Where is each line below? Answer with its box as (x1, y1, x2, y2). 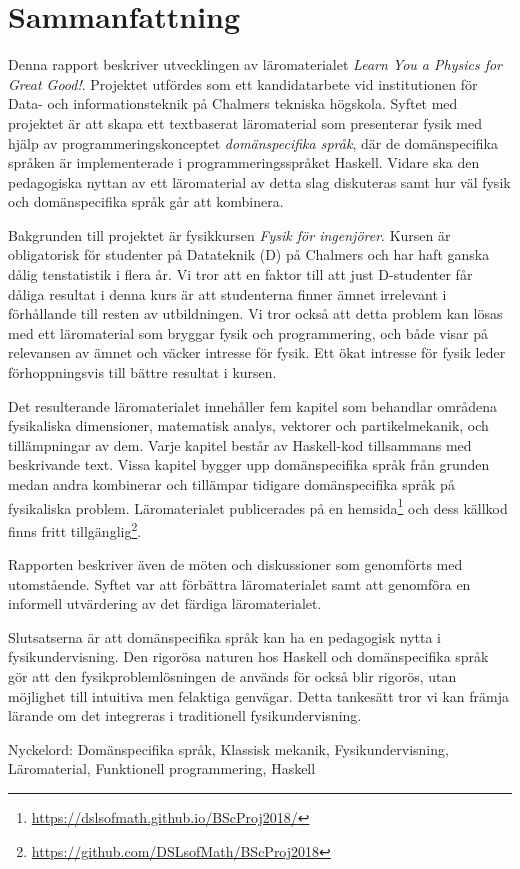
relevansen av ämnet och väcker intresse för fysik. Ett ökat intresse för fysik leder (8, 342, 506, 363)
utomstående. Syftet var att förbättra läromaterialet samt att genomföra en (8, 573, 471, 594)
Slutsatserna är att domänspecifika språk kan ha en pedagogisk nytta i (8, 626, 441, 647)
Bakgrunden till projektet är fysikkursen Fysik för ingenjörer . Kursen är (8, 224, 451, 245)
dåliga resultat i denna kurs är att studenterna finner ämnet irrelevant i (8, 283, 447, 304)
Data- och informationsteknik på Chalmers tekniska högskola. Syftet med (8, 93, 458, 114)
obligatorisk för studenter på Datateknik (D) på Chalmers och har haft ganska (8, 244, 490, 265)
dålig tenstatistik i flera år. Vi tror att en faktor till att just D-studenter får (8, 264, 473, 285)
